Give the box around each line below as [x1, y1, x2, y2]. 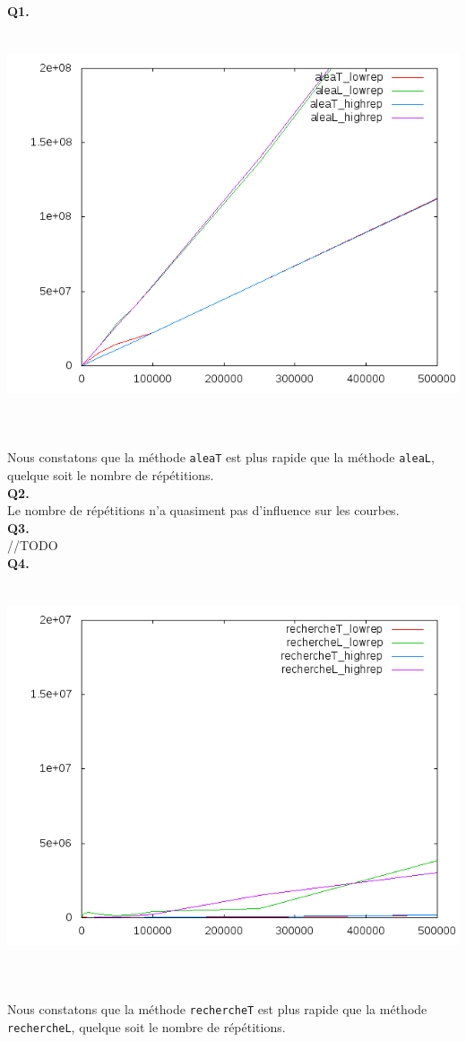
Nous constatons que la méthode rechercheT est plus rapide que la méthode [7, 1000, 427, 1019]
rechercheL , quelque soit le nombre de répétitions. [7, 1017, 286, 1036]
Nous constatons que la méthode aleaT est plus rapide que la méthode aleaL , [7, 448, 435, 467]
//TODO [7, 536, 58, 555]
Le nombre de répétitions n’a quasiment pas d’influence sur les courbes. [7, 501, 400, 520]
